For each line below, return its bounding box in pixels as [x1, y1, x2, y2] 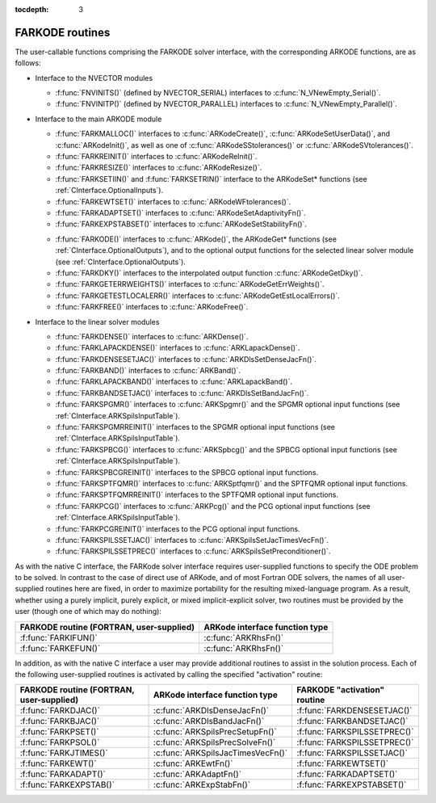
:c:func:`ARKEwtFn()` [153, 758, 233, 769]
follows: [15, 58, 41, 68]
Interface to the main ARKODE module [35, 114, 162, 124]
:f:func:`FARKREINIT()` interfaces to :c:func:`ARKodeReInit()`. [55, 152, 258, 162]
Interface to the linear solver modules [35, 317, 160, 326]
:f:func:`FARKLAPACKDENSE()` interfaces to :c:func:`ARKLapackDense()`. [55, 343, 300, 353]
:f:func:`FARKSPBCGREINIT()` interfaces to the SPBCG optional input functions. [55, 467, 319, 477]
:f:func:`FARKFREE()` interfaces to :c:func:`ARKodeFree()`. [55, 302, 249, 312]
